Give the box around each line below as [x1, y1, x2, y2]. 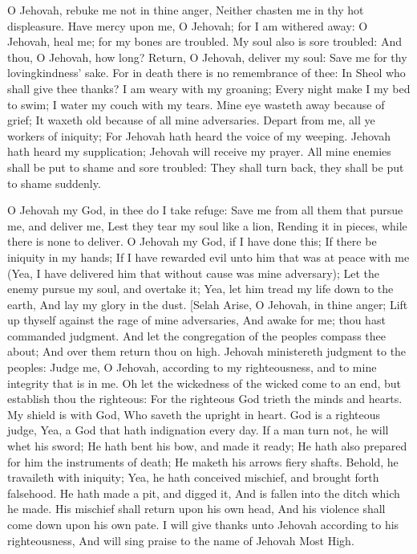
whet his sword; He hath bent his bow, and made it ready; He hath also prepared [7, 438, 407, 454]
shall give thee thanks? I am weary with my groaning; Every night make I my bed [7, 79, 411, 96]
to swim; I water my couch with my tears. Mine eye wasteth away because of [7, 96, 385, 112]
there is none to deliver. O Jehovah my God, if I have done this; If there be [7, 233, 377, 250]
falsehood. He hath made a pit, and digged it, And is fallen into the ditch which [7, 484, 400, 501]
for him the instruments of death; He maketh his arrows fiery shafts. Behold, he [7, 453, 399, 470]
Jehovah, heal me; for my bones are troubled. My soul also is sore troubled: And [7, 33, 402, 50]
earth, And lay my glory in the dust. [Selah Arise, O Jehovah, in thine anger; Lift [7, 295, 408, 312]
